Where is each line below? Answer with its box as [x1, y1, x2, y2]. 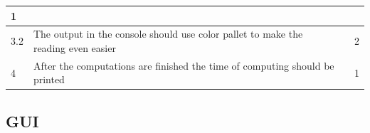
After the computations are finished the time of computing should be [33, 58, 334, 73]
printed [33, 72, 65, 87]
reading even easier [33, 40, 116, 55]
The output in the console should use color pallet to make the [33, 26, 303, 41]
